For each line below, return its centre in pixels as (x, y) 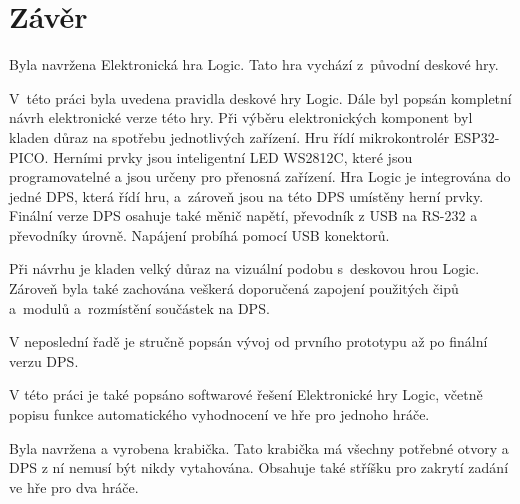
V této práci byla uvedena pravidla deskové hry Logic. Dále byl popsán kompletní (260, 97)
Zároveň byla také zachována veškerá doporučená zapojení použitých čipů (234, 288)
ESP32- (476, 136)
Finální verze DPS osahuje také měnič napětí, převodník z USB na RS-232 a (243, 215)
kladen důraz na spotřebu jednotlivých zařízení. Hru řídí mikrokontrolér (229, 136)
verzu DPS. (44, 360)
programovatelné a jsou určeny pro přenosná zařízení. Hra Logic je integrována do (260, 176)
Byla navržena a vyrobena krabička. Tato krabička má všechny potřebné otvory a (259, 447)
